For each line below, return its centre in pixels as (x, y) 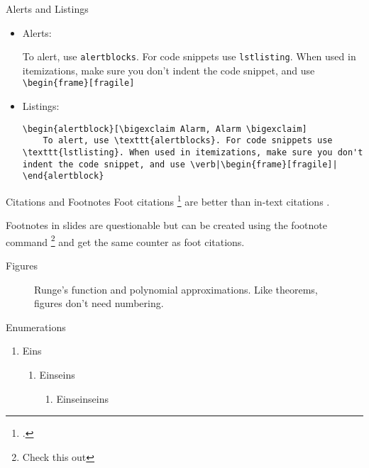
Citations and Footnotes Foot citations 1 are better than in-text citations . (168, 200)
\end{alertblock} (63, 176)
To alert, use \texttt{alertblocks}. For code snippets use (188, 141)
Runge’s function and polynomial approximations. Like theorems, (176, 289)
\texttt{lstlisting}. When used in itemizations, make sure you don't (193, 152)
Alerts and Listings (47, 9)
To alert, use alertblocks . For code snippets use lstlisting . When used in (189, 56)
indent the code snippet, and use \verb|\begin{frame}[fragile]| (180, 164)
